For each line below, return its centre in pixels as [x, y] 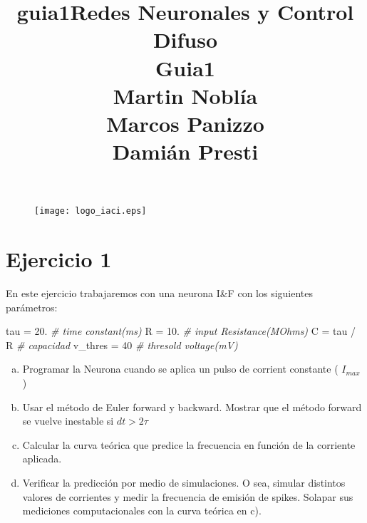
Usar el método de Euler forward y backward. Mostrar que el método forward [192, 407]
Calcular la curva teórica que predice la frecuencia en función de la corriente [189, 444]
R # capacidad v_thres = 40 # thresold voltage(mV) [122, 345]
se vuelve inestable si [68, 421]
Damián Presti [185, 151]
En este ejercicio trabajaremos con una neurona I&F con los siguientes [160, 293]
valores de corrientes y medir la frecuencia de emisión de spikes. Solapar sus [188, 496]
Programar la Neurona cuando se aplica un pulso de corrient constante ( [180, 369]
